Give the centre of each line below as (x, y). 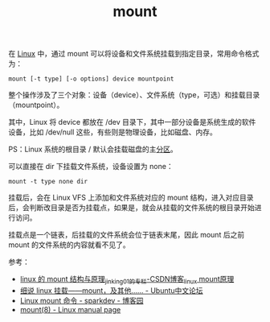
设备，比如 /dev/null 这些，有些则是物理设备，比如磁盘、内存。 (112, 132)
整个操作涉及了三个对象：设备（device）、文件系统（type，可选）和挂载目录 (134, 95)
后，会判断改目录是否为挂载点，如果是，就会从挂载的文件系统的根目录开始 (131, 208)
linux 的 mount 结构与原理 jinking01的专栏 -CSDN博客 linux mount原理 (127, 280)
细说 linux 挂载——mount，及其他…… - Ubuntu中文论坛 (111, 290)
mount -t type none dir (48, 182)
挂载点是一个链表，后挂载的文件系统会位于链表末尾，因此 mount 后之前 (127, 235)
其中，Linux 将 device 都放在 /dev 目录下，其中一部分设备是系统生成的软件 (132, 122)
